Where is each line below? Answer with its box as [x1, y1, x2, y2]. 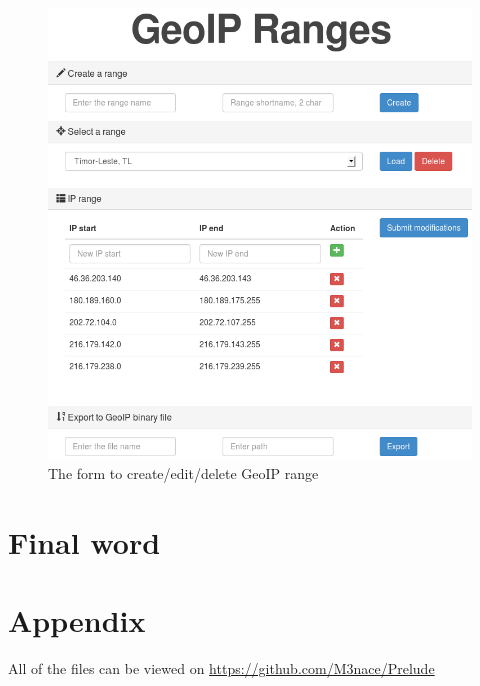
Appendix [8, 600, 146, 641]
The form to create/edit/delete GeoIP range [48, 463, 319, 484]
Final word [8, 521, 161, 562]
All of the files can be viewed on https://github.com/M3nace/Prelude [8, 658, 435, 679]
